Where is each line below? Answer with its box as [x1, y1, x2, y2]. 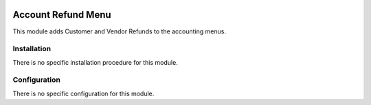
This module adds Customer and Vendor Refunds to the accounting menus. [12, 27, 227, 35]
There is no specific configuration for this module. [12, 89, 155, 97]
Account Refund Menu [12, 9, 111, 20]
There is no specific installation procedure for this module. [12, 58, 178, 66]
